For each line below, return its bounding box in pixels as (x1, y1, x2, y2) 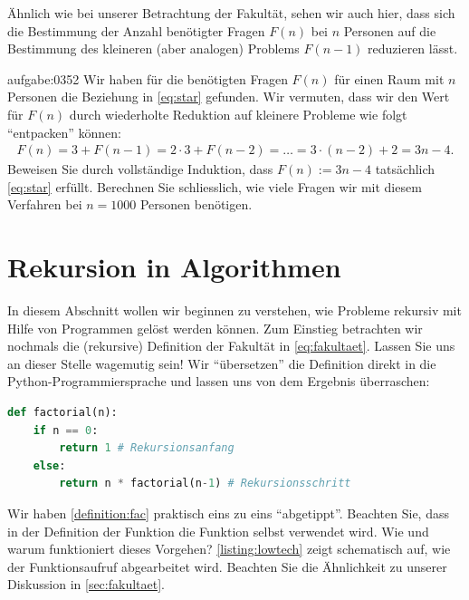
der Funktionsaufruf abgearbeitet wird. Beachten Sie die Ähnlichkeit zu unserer (7, 556, 447, 576)
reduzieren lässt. (368, 39, 458, 58)
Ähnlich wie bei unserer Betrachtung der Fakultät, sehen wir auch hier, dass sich (7, 4, 455, 22)
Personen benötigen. (139, 195, 253, 214)
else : (33, 459, 66, 472)
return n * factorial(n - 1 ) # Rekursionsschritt (59, 477, 351, 490)
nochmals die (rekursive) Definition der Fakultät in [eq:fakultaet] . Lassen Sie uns (7, 336, 455, 355)
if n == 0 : (33, 423, 99, 437)
